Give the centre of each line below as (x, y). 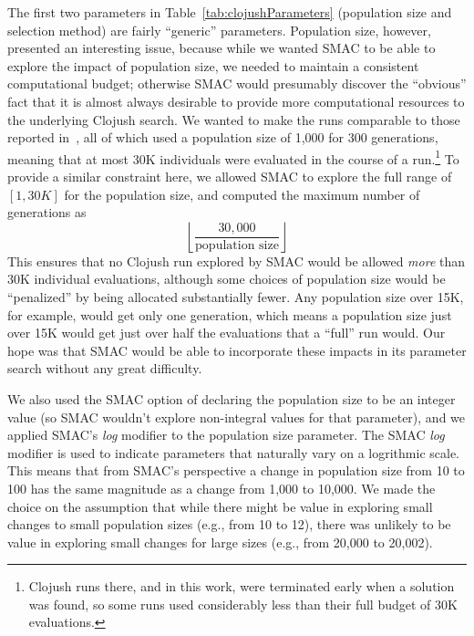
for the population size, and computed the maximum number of (242, 194)
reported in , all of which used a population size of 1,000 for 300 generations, (223, 137)
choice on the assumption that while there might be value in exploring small (220, 506)
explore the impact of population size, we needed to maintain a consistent (213, 65)
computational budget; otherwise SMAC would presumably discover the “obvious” (237, 83)
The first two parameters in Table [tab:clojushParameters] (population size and (230, 12)
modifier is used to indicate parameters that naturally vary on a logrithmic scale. (233, 452)
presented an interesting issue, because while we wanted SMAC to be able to (222, 48)
